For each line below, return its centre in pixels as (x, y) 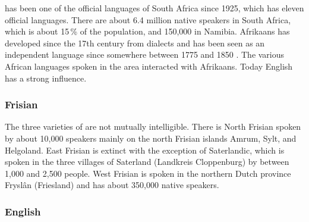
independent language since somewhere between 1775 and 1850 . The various (145, 54)
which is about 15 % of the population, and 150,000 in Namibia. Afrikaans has (147, 31)
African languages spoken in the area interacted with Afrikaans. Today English (149, 66)
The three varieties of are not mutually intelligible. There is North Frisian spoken (153, 126)
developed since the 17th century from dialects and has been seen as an (135, 43)
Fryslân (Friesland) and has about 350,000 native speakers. (112, 185)
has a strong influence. (46, 78)
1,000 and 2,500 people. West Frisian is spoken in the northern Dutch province (148, 173)
